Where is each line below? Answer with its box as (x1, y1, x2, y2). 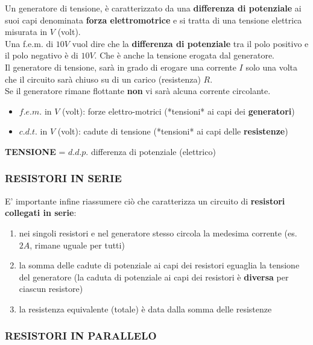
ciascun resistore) (19, 282, 83, 295)
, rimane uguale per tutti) (30, 238, 125, 251)
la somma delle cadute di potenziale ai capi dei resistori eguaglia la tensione (19, 259, 300, 271)
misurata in (5, 25, 48, 38)
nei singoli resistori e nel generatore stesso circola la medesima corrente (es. (19, 226, 297, 239)
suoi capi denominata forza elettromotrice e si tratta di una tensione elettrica (5, 13, 302, 26)
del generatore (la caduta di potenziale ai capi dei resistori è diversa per (19, 270, 289, 283)
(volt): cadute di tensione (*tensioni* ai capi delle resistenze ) (57, 125, 288, 138)
